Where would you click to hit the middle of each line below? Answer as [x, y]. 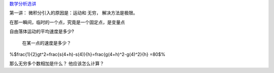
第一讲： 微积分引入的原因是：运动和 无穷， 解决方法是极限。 [74, 13]
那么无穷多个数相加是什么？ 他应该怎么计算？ [57, 63]
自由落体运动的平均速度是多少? [42, 31]
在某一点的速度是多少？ [46, 43]
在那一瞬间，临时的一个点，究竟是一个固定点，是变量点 [67, 22]
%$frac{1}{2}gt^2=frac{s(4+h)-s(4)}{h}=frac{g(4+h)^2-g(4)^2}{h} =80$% [88, 54]
